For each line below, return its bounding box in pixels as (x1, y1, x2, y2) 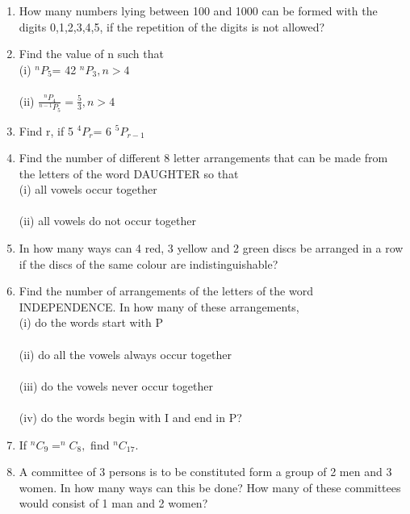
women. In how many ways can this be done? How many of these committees (19, 478, 401, 495)
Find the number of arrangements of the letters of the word (19, 282, 313, 299)
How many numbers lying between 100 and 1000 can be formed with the (19, 2, 378, 19)
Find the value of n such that (19, 45, 164, 62)
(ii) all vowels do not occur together (19, 212, 196, 229)
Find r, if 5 (19, 122, 73, 139)
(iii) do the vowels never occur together (19, 377, 213, 394)
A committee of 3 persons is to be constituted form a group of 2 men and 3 (19, 463, 392, 480)
